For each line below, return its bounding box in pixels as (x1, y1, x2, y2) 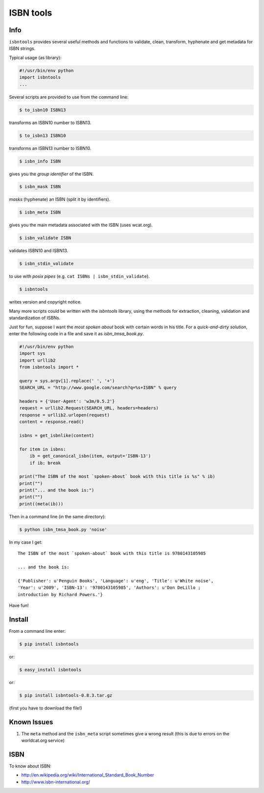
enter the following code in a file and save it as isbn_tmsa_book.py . (9, 330, 144, 337)
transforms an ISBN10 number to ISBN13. (9, 120, 91, 126)
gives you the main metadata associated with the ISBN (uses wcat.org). (9, 222, 153, 228)
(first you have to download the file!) (9, 705, 83, 711)
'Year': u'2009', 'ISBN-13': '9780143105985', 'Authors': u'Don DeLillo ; (18, 585, 201, 591)
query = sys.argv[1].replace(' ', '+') (19, 378, 115, 384)
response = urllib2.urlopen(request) (19, 412, 110, 418)
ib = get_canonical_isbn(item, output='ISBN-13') (29, 453, 151, 459)
